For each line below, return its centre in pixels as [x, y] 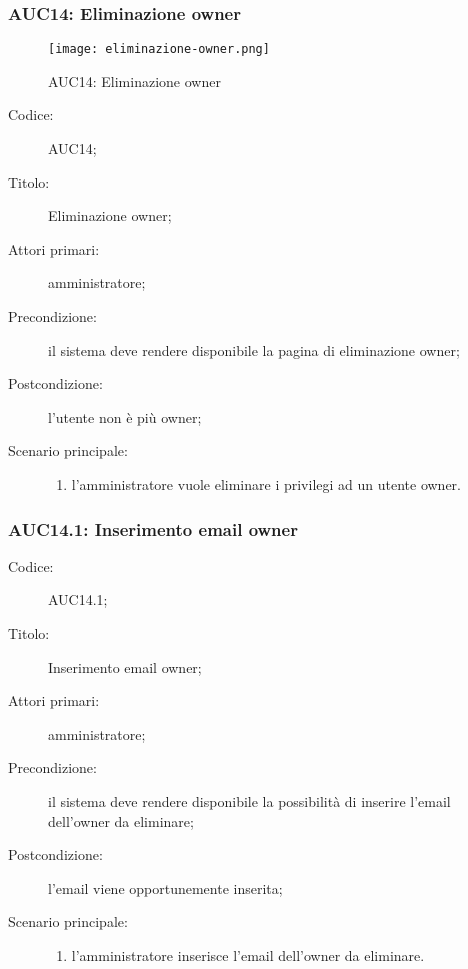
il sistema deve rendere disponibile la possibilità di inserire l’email [249, 800]
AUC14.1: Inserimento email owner [153, 528]
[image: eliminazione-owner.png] [159, 49]
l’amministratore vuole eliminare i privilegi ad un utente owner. [266, 484]
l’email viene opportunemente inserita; [165, 887]
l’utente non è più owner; [125, 416]
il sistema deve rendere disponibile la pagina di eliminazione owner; [254, 349]
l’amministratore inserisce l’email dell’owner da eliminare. [248, 954]
